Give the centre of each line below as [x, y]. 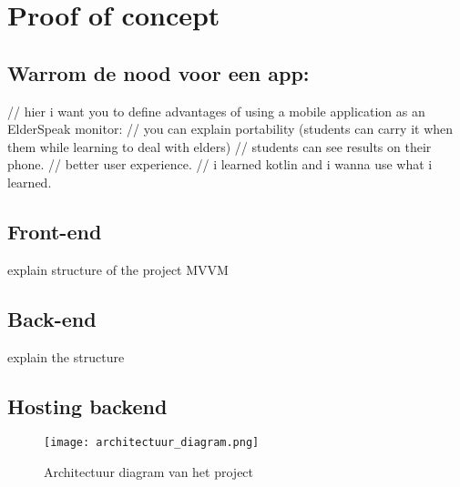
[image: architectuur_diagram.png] [152, 443]
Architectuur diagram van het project [149, 472]
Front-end [55, 231]
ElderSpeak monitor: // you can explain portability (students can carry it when [230, 129]
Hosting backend [87, 406]
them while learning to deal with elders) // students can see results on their [220, 146]
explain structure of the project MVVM [118, 269]
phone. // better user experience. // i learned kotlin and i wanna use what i [220, 164]
